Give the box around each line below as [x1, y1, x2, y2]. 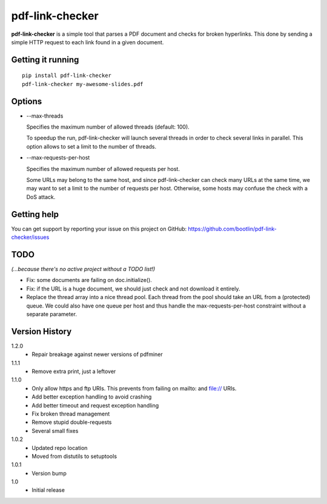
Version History [11, 326, 72, 337]
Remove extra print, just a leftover [31, 368, 116, 375]
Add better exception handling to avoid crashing [31, 393, 152, 400]
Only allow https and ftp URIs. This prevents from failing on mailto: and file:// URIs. [31, 385, 237, 392]
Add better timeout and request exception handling [31, 402, 159, 409]
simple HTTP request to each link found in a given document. [11, 38, 164, 45]
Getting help [11, 209, 59, 220]
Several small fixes [31, 427, 79, 434]
